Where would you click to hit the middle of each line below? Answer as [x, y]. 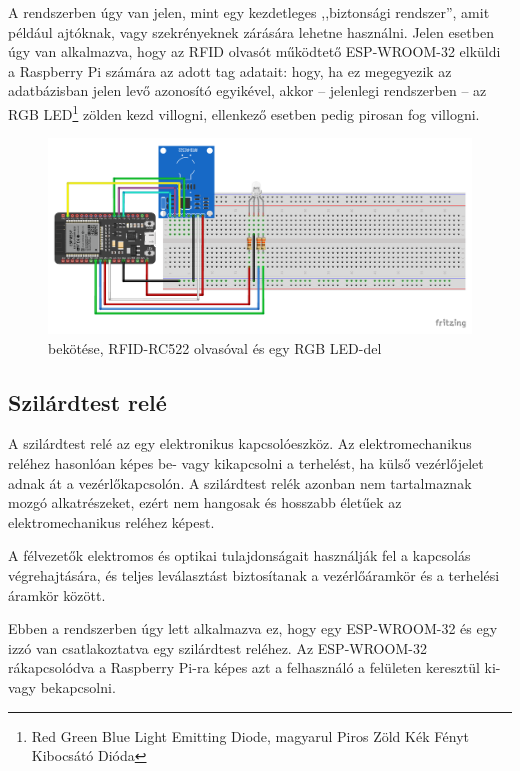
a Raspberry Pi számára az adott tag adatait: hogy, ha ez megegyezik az [230, 70]
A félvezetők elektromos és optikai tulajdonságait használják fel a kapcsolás [239, 555]
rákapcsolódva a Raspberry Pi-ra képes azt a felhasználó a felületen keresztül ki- [254, 667]
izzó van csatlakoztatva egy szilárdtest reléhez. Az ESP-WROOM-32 [217, 647]
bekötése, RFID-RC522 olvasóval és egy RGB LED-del [215, 347]
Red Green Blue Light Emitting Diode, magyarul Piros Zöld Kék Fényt [250, 735]
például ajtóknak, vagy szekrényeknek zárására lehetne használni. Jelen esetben [251, 31]
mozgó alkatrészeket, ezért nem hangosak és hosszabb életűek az [205, 502]
